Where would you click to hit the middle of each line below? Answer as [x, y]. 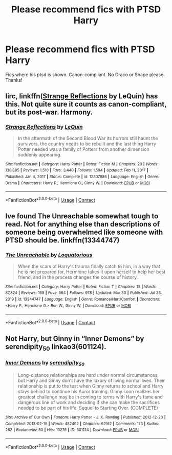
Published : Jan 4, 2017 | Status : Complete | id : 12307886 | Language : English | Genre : [82, 177]
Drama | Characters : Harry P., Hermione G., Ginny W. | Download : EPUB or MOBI [78, 183]
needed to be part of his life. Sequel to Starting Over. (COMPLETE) [88, 408]
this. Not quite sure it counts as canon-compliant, [86, 104]
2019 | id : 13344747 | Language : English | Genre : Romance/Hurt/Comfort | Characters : [83, 299]
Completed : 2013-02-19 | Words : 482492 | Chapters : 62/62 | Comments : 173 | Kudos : [82, 424]
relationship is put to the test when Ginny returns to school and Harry [91, 386]
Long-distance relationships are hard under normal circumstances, [88, 375]
